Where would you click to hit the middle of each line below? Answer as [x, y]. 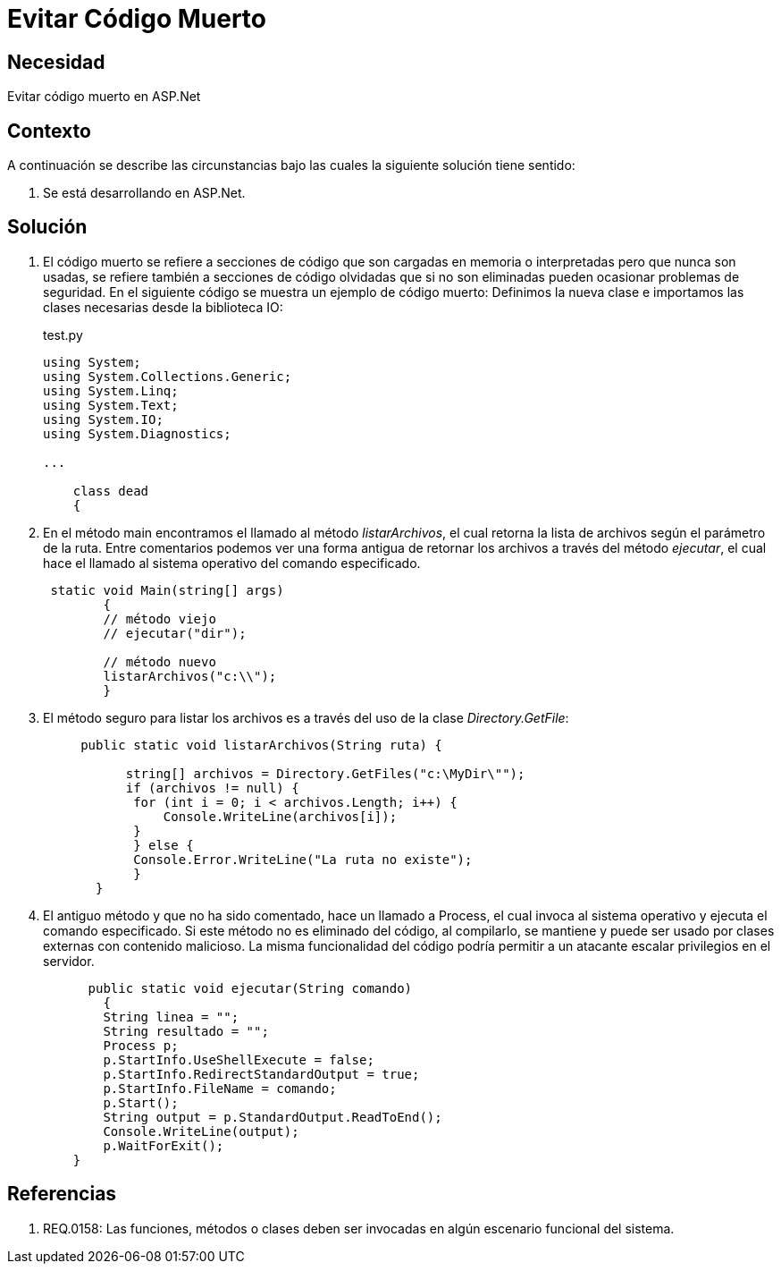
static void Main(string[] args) [167, 590]
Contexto [49, 131]
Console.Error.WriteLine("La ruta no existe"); [303, 859]
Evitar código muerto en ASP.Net [104, 97]
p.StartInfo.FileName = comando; [220, 1088]
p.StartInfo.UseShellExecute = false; [239, 1059]
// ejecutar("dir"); [175, 633]
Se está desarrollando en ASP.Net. [144, 193]
